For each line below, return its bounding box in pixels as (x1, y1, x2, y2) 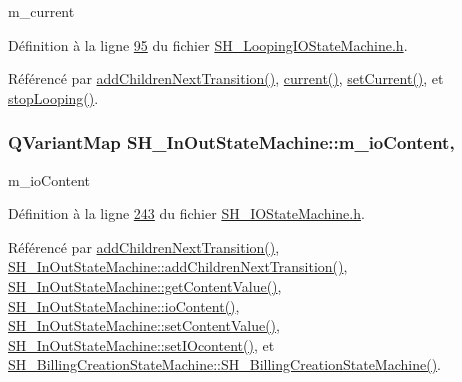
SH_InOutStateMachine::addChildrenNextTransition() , (8, 256, 348, 277)
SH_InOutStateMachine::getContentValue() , (8, 275, 282, 296)
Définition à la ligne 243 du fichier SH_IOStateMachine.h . (8, 203, 365, 224)
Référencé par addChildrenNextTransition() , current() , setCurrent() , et (8, 68, 444, 89)
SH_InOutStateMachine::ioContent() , (8, 295, 240, 316)
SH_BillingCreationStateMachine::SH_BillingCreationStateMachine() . (8, 354, 442, 375)
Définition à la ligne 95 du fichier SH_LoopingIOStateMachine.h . (8, 34, 408, 55)
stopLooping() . (8, 87, 99, 108)
